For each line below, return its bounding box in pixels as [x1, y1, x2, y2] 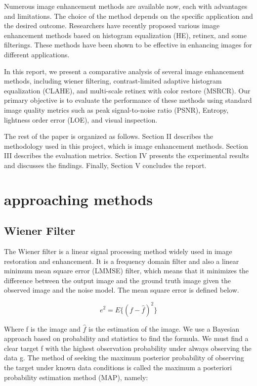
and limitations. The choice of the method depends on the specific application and [4, 10, 253, 21]
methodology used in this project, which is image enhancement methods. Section [4, 140, 248, 151]
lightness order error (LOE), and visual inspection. [4, 114, 158, 125]
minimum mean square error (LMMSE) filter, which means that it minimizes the [4, 265, 249, 276]
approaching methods [4, 189, 153, 209]
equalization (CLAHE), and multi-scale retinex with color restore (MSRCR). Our [4, 85, 251, 95]
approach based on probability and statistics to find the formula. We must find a [4, 333, 249, 343]
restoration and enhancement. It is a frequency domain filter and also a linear [4, 256, 239, 266]
